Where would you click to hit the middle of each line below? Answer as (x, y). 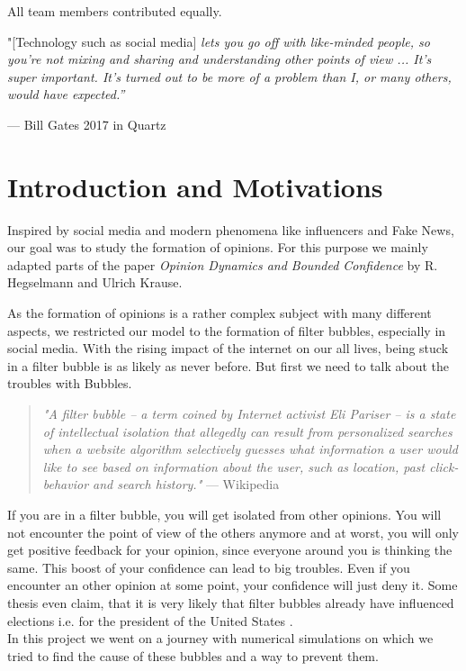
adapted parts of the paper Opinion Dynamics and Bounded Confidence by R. (223, 264)
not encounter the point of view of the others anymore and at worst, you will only (233, 532)
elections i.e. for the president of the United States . (150, 620)
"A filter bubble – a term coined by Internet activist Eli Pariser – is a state (249, 414)
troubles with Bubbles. (70, 383)
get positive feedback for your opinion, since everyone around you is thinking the (230, 550)
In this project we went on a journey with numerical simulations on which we (220, 638)
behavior (66, 484)
